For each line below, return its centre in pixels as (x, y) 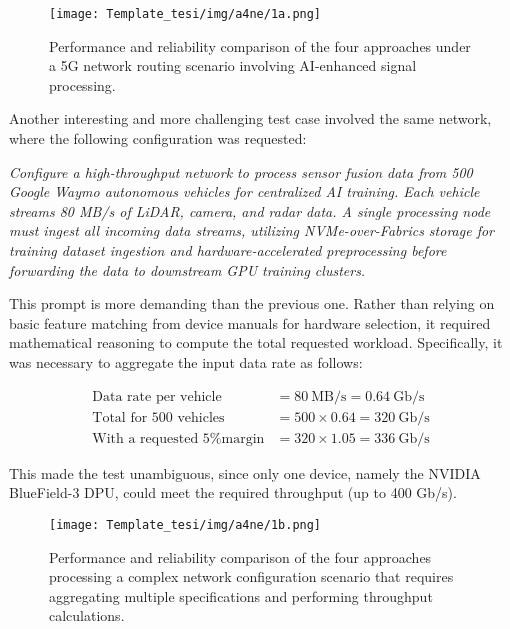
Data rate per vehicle (157, 396)
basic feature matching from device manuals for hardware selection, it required (250, 322)
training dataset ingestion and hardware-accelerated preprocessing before (228, 250)
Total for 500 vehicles (158, 417)
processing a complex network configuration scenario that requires (251, 576)
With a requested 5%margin (178, 438)
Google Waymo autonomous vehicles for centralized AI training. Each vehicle (244, 191)
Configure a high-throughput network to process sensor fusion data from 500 (241, 171)
